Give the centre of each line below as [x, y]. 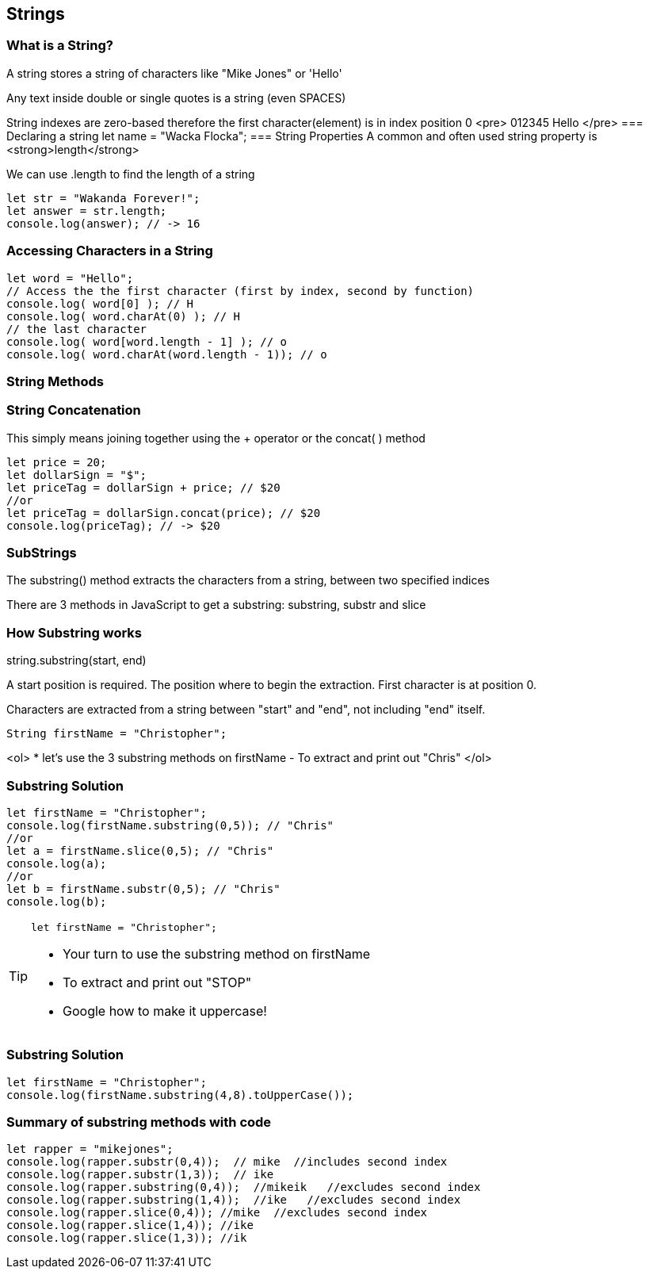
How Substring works [74, 632]
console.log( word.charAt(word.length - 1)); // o [167, 354]
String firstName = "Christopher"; [117, 734]
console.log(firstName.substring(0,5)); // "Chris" [170, 825]
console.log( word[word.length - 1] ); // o [147, 341]
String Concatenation [74, 410]
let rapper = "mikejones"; [90, 1149]
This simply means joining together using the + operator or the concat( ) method [216, 438]
